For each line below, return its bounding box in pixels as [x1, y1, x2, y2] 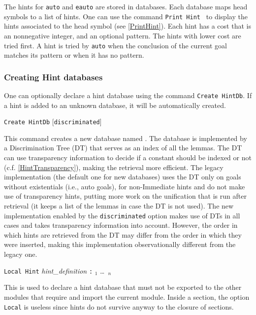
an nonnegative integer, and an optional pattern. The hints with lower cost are [4, 30, 241, 40]
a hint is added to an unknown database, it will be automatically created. [4, 100, 226, 110]
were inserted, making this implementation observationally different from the [4, 239, 236, 249]
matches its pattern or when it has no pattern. [4, 50, 144, 60]
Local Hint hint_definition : [4, 265, 93, 276]
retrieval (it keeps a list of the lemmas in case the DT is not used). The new [4, 201, 234, 211]
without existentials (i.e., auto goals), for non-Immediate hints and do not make [4, 181, 245, 191]
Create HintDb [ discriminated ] [4, 116, 102, 127]
